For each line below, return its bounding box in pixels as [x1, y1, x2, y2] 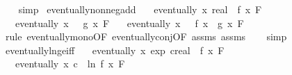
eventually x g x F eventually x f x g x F [15, 15, 244, 30]
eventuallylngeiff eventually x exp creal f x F [5, 42, 225, 57]
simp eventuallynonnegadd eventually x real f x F [18, 2, 262, 16]
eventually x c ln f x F [15, 56, 125, 71]
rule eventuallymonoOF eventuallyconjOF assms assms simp [5, 29, 287, 44]
